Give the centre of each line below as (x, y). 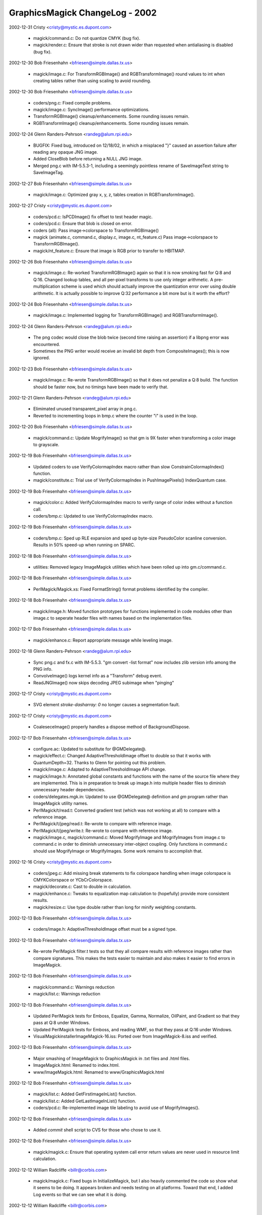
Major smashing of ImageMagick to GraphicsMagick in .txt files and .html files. (112, 1058)
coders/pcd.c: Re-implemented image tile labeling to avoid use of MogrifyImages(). (116, 1108)
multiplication (47, 286)
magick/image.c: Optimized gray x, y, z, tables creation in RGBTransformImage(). (114, 194)
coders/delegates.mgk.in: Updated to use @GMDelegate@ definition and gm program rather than (131, 797)
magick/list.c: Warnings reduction (67, 994)
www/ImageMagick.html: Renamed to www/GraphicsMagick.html (99, 1072)
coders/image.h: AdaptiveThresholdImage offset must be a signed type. (105, 929)
